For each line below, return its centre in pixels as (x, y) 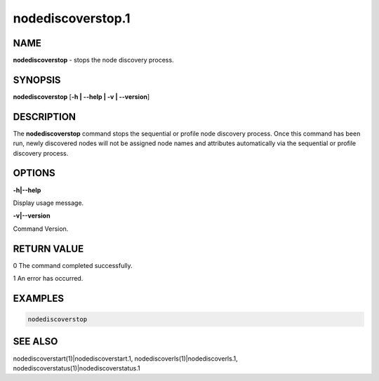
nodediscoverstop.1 (72, 18)
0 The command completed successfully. (73, 265)
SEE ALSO (35, 341)
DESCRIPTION (45, 117)
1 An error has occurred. (48, 279)
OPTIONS (34, 173)
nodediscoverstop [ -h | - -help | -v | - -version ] (81, 96)
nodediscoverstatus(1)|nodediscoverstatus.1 (77, 368)
